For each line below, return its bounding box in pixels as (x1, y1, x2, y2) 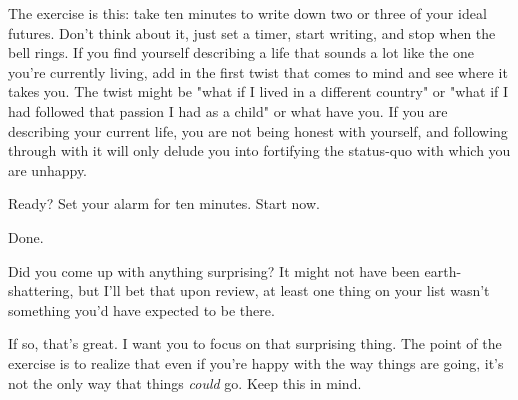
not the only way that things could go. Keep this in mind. (8, 372, 362, 393)
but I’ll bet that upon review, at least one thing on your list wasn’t (78, 280, 490, 301)
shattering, (8, 280, 74, 301)
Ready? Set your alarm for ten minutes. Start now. (8, 193, 320, 214)
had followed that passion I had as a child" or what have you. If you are (8, 100, 448, 121)
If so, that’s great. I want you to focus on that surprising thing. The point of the (8, 333, 502, 354)
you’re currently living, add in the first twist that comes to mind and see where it (8, 61, 508, 82)
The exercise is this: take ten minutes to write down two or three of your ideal (8, 3, 487, 23)
